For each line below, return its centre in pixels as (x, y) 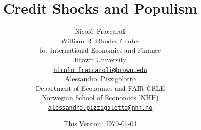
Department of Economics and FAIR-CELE (100, 88)
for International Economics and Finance (100, 50)
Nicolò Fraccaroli (100, 31)
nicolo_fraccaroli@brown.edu (100, 70)
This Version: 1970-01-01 (100, 123)
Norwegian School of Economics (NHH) (100, 97)
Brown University (100, 59)
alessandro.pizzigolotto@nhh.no (100, 108)
